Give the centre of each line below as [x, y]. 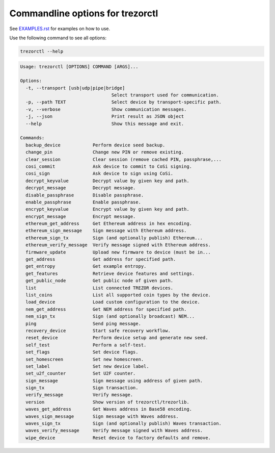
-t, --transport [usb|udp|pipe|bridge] [75, 88]
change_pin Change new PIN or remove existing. [105, 152]
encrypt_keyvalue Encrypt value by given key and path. [107, 209]
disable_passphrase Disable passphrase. [85, 195]
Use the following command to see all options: [58, 38]
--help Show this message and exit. [105, 123]
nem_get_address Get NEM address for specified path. [106, 309]
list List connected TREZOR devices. [100, 288]
